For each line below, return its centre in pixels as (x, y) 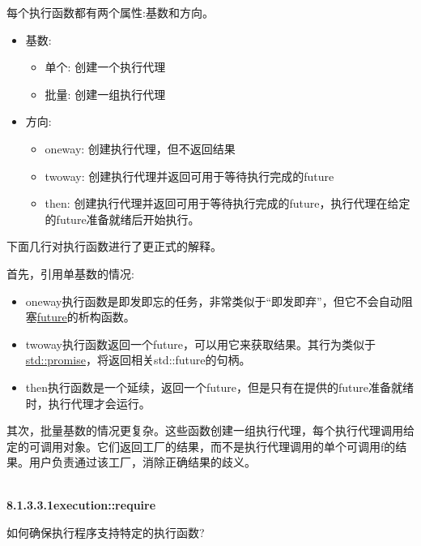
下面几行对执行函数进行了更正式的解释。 (114, 246)
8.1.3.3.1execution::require (81, 505)
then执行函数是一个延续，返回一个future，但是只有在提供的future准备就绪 (220, 387)
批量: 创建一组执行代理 (105, 94)
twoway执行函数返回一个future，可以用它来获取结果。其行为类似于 (200, 344)
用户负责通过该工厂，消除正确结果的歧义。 (142, 462)
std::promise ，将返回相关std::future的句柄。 (138, 360)
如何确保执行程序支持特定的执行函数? (106, 533)
